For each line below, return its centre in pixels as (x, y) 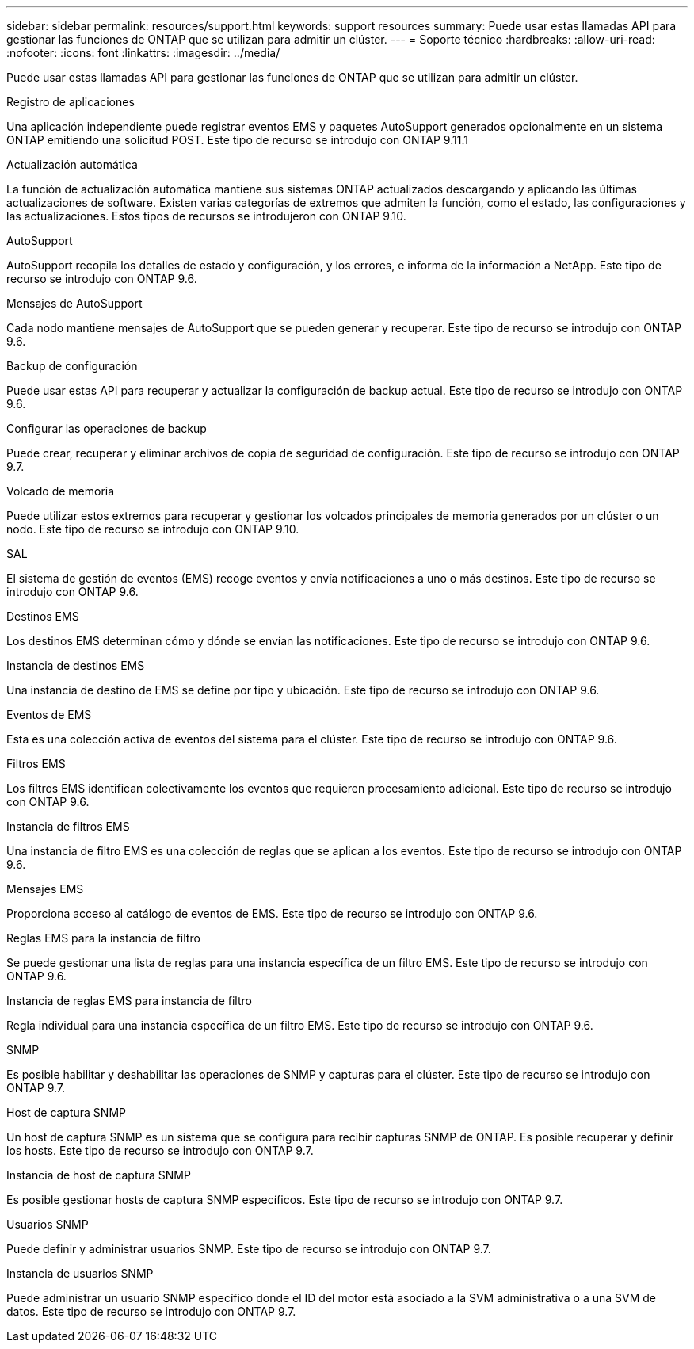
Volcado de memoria (61, 491)
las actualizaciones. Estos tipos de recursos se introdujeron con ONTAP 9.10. (206, 216)
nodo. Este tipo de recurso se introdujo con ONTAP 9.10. (153, 529)
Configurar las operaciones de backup (107, 428)
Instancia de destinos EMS (76, 665)
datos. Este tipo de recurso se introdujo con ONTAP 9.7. (151, 1311)
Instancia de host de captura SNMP (99, 1175)
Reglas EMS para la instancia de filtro (103, 938)
